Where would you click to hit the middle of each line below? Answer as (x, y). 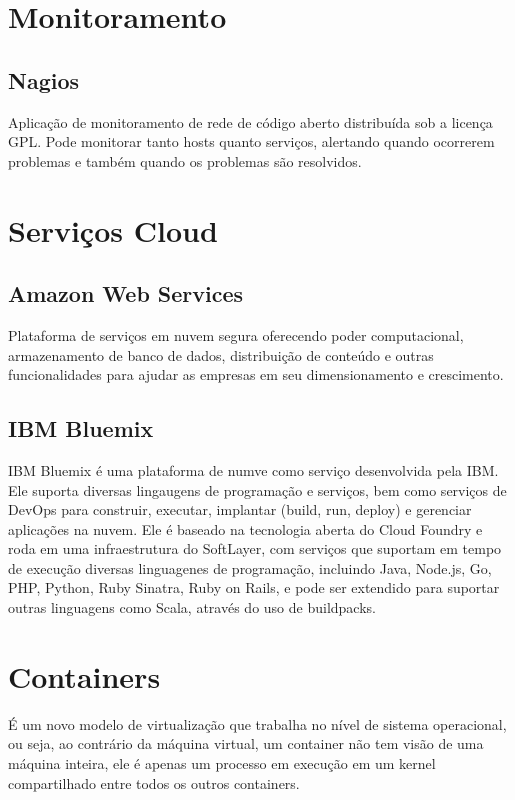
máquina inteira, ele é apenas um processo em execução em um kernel (222, 762)
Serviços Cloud (113, 229)
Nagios (44, 79)
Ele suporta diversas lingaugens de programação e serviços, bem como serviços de (257, 489)
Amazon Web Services (126, 293)
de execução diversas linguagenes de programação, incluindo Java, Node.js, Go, (250, 567)
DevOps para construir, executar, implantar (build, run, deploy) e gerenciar (240, 509)
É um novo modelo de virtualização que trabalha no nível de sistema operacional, (257, 723)
